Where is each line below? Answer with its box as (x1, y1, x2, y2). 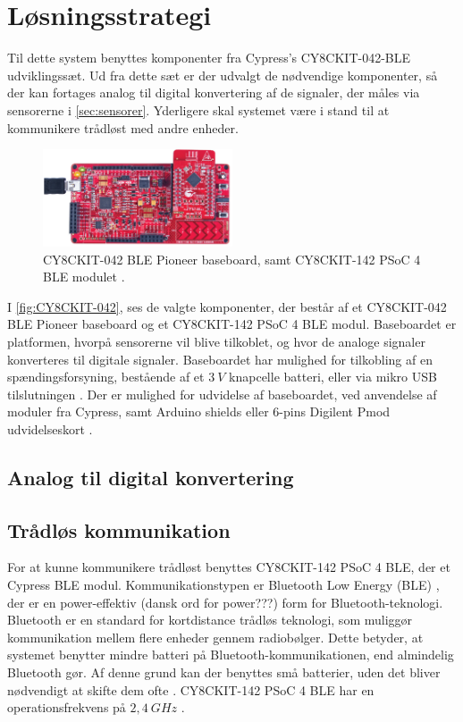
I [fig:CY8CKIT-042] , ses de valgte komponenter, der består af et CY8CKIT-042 (7, 297, 447, 315)
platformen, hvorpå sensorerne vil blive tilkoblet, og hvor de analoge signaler (7, 332, 425, 350)
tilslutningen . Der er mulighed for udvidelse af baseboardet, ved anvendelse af (7, 384, 437, 403)
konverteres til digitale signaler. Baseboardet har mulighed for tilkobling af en (7, 349, 433, 368)
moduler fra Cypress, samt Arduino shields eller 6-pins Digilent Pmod (7, 402, 391, 421)
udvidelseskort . (7, 419, 93, 438)
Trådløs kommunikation (7, 516, 231, 543)
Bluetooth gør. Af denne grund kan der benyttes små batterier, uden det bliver (7, 663, 441, 682)
